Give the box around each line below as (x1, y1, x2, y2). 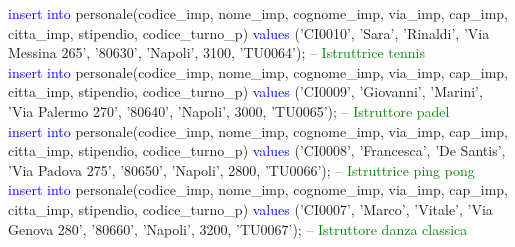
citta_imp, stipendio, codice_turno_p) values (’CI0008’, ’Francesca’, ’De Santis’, (8, 140, 506, 161)
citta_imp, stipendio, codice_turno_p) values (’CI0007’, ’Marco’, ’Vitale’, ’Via (8, 198, 493, 219)
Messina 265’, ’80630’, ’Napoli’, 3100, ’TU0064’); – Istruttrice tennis (8, 42, 425, 63)
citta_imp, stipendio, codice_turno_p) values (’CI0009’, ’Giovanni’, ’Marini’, (8, 81, 483, 102)
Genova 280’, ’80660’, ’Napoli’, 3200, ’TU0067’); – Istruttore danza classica (8, 218, 468, 239)
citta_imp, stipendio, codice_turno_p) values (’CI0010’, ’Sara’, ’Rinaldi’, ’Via (8, 22, 490, 43)
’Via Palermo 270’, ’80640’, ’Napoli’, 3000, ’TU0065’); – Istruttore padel (8, 100, 450, 121)
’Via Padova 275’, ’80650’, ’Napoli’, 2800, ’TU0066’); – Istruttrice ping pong (8, 159, 475, 180)
